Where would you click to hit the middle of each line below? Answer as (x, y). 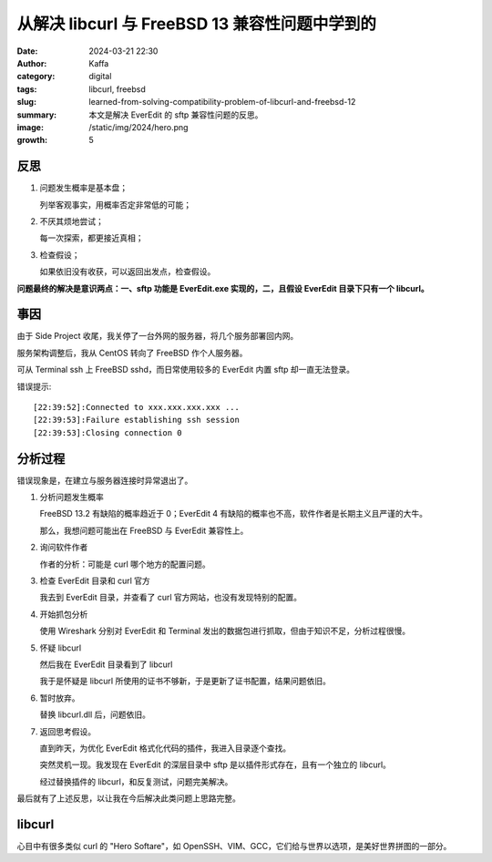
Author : (32, 63)
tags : (27, 89)
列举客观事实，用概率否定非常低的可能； (115, 204)
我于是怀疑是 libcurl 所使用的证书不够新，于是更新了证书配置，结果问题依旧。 (185, 681)
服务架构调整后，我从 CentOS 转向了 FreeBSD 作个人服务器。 (132, 353)
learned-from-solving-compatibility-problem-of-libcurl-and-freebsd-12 (222, 102)
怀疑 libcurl (61, 648)
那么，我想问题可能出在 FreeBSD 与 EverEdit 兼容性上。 (144, 530)
